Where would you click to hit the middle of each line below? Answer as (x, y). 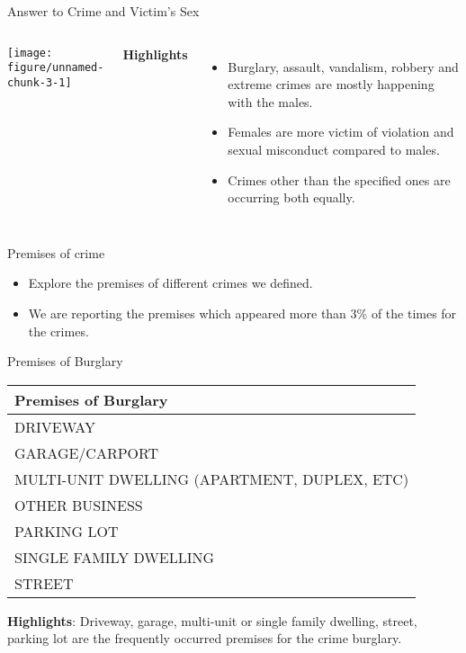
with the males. (270, 101)
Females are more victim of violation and (341, 132)
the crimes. (58, 331)
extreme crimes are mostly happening (331, 84)
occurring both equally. (291, 197)
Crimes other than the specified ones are (339, 179)
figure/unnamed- (56, 68)
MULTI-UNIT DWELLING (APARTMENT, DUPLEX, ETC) (212, 479)
